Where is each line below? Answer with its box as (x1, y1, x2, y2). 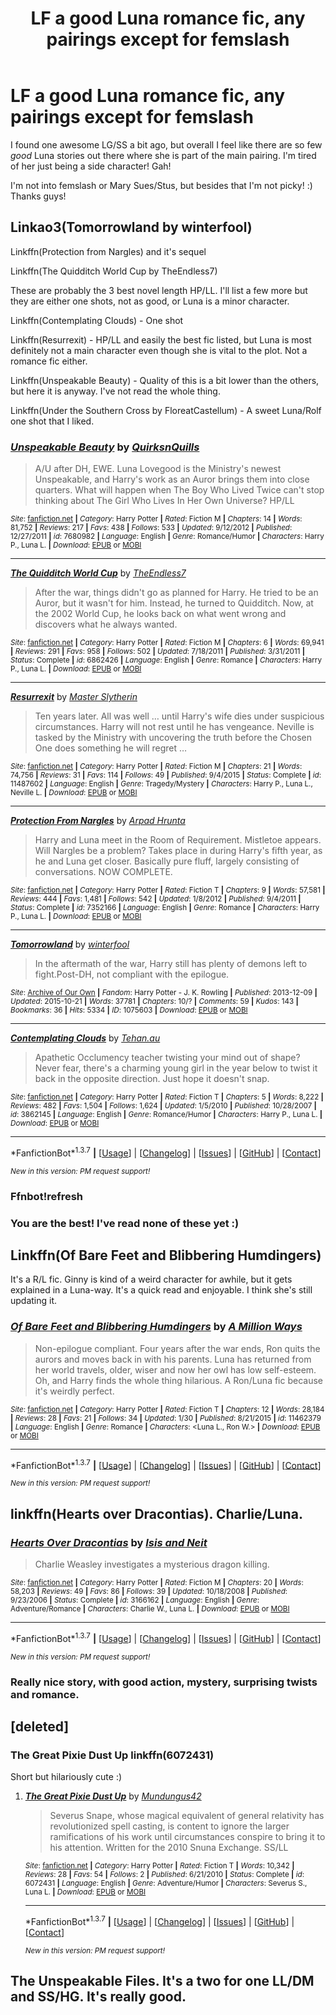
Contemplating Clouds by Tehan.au (10, 1032, 161, 1044)
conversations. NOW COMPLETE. (34, 866, 173, 878)
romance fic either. (10, 355, 88, 367)
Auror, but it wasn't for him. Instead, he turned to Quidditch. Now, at (34, 597, 314, 609)
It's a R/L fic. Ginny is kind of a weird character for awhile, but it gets (10, 1273, 293, 1286)
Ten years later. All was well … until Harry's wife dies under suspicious (34, 710, 325, 722)
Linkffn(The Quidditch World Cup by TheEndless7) (10, 265, 218, 277)
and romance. (10, 1687, 80, 1701)
